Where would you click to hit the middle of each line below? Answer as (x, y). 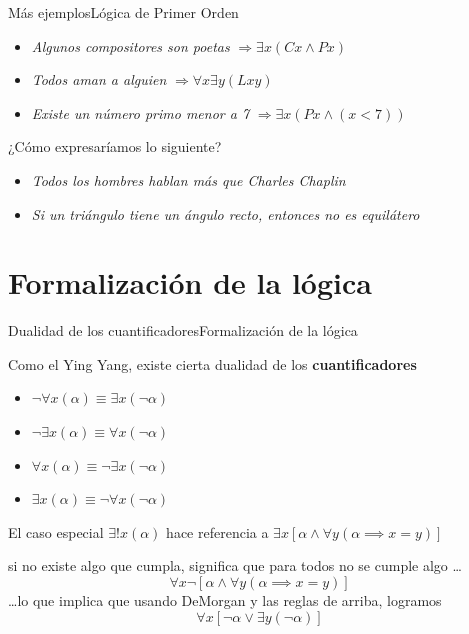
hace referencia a (217, 531)
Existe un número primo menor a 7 (140, 112)
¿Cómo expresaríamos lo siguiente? (115, 146)
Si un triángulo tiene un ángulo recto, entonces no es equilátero (225, 213)
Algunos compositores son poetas (130, 45)
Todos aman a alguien (99, 79)
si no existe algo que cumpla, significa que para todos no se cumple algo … (235, 565)
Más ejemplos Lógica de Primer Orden (123, 12)
